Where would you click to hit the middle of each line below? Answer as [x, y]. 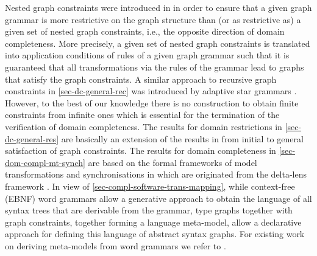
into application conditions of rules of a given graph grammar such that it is [147, 55]
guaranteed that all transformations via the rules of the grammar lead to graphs [155, 67]
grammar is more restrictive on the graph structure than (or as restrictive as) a [153, 19]
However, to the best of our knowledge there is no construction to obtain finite [152, 102]
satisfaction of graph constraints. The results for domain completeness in [141, 150]
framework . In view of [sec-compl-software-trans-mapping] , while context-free [150, 186]
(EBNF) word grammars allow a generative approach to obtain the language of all [158, 198]
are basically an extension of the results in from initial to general [182, 138]
